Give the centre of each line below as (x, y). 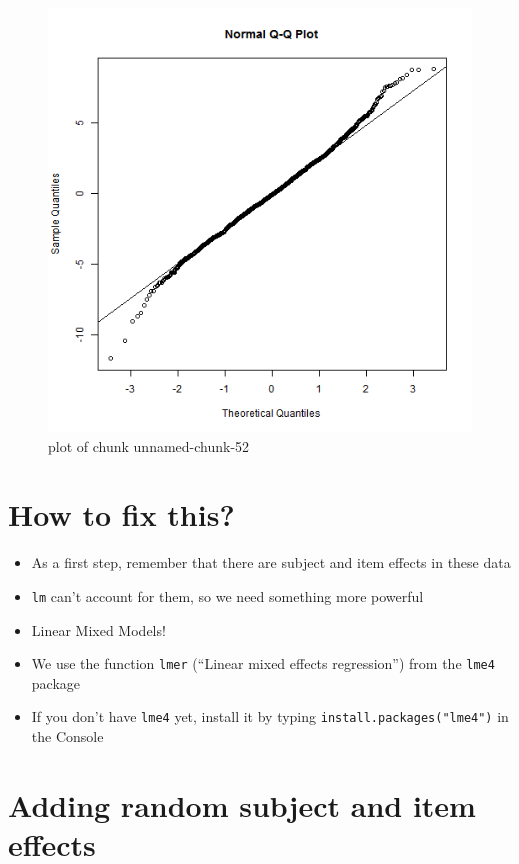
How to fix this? (121, 514)
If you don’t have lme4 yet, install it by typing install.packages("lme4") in (270, 716)
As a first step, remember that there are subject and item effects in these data (271, 562)
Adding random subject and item (242, 804)
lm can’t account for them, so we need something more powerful (227, 595)
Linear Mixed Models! (98, 629)
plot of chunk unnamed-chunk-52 (149, 445)
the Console (67, 736)
